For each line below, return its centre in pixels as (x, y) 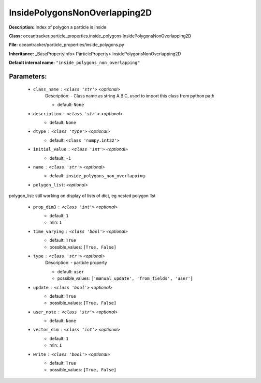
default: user (71, 272)
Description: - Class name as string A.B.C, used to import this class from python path (130, 96)
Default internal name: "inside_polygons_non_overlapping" (74, 62)
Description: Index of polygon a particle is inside (58, 27)
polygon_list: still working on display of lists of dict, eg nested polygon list (82, 196)
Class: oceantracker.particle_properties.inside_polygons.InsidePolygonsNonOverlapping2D (100, 36)
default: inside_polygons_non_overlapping (97, 176)
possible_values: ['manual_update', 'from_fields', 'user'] (125, 278)
